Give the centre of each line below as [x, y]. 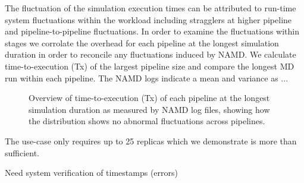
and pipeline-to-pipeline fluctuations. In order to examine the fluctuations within [152, 31]
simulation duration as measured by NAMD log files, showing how [149, 109]
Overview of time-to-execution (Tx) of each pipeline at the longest [149, 98]
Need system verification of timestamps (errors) [92, 173]
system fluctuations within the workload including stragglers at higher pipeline [148, 19]
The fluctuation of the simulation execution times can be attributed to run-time [151, 8]
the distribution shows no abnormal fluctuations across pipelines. [147, 121]
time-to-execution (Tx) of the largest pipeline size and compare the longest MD [150, 66]
